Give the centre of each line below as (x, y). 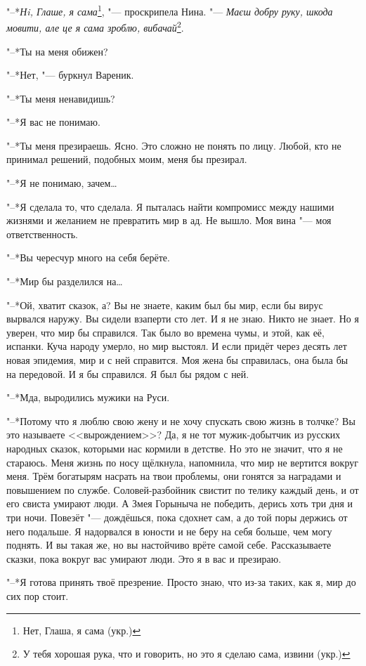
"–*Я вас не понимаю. (53, 122)
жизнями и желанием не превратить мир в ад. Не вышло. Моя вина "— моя (169, 220)
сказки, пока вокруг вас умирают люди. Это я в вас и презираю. (144, 558)
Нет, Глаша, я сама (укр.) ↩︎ (82, 630)
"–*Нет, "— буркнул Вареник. (70, 75)
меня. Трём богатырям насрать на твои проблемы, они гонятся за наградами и (174, 476)
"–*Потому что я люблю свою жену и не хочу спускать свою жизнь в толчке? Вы (181, 420)
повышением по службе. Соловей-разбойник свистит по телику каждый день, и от (183, 489)
